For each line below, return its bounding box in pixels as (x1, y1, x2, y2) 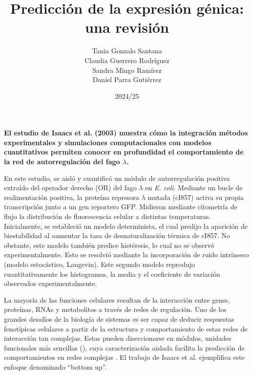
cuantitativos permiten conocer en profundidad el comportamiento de (4, 147, 244, 157)
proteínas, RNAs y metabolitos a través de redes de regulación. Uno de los (4, 304, 227, 314)
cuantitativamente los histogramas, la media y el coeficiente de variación (4, 268, 220, 279)
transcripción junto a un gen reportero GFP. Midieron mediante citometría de (4, 201, 237, 212)
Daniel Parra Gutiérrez (92, 74, 162, 85)
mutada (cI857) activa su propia (148, 192, 244, 202)
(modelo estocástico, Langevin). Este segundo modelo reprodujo (4, 259, 195, 269)
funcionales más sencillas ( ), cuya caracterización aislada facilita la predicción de (4, 342, 245, 353)
